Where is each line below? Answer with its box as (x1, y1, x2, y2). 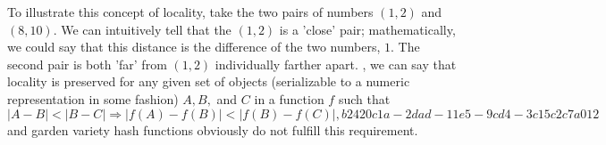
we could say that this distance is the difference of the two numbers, (7, 37, 381, 56)
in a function (254, 89, 324, 108)
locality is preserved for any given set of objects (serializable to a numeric (7, 72, 410, 91)
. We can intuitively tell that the (53, 20, 231, 38)
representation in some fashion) (7, 89, 179, 108)
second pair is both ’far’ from (7, 54, 167, 73)
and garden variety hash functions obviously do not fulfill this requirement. (7, 120, 418, 139)
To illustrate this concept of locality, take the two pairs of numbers (7, 3, 374, 20)
